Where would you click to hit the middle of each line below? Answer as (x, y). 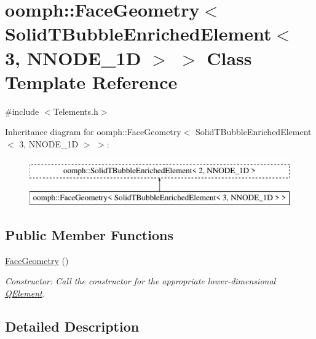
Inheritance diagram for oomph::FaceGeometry (93, 132)
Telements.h (76, 111)
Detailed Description (72, 326)
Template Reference (91, 81)
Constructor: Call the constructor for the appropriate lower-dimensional (140, 281)
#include (22, 111)
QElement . (25, 293)
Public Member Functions (89, 235)
